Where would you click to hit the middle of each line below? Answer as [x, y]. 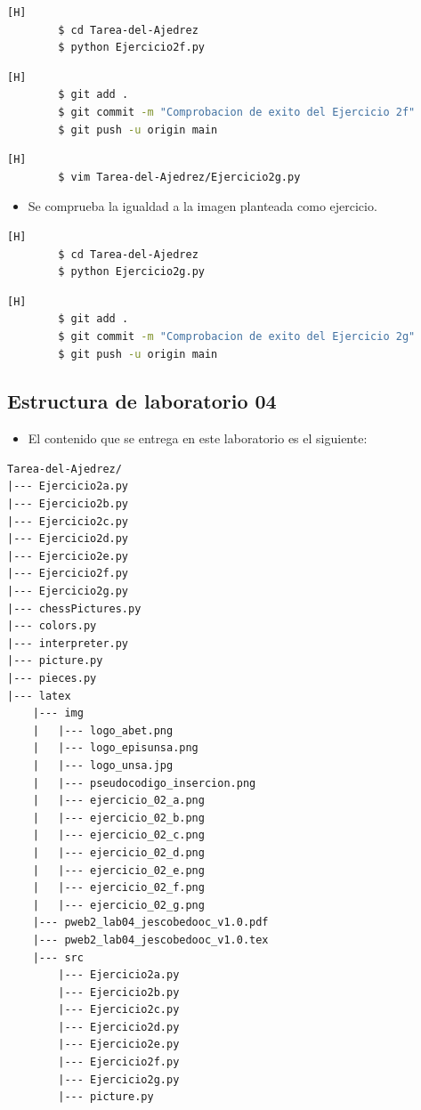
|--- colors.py [52, 626]
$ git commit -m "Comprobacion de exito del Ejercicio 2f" [237, 112]
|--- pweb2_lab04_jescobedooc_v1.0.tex [150, 940]
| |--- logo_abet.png [103, 730]
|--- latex [39, 696]
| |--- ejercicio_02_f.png [118, 888]
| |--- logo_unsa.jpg [103, 765]
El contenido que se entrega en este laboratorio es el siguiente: [198, 438]
